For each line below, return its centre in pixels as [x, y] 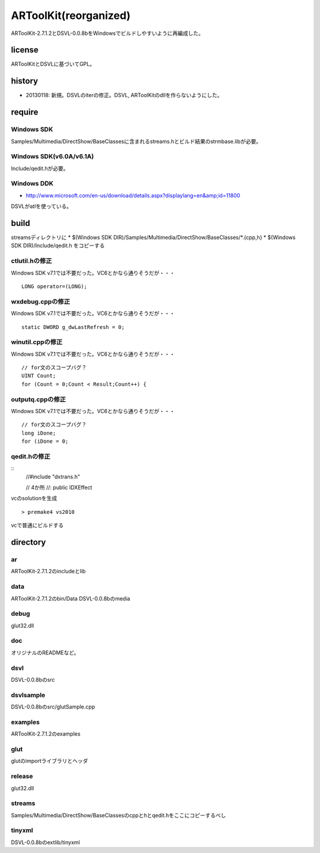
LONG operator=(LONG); [55, 287]
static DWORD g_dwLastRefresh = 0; [73, 327]
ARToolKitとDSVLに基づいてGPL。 [53, 64]
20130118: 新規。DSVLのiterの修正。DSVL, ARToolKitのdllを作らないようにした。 [124, 95]
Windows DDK [32, 184]
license [25, 50]
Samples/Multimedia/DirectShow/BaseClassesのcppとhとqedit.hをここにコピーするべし [119, 815]
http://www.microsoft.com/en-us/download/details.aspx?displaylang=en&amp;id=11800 [133, 195]
